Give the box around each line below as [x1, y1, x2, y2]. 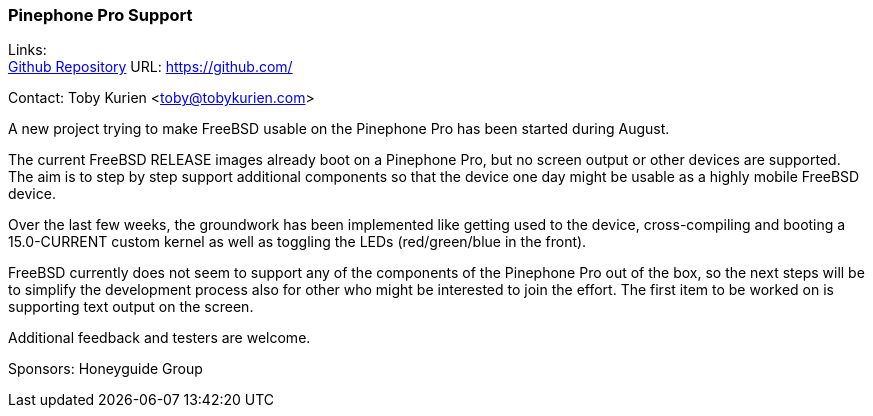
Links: [8, 41, 47, 59]
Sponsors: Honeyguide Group [8, 360, 203, 378]
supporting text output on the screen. [8, 298, 254, 316]
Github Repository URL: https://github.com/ [8, 58, 293, 76]
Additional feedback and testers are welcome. [8, 329, 311, 347]
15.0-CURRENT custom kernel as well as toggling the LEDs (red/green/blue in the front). [8, 233, 587, 251]
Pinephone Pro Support [8, 5, 193, 25]
